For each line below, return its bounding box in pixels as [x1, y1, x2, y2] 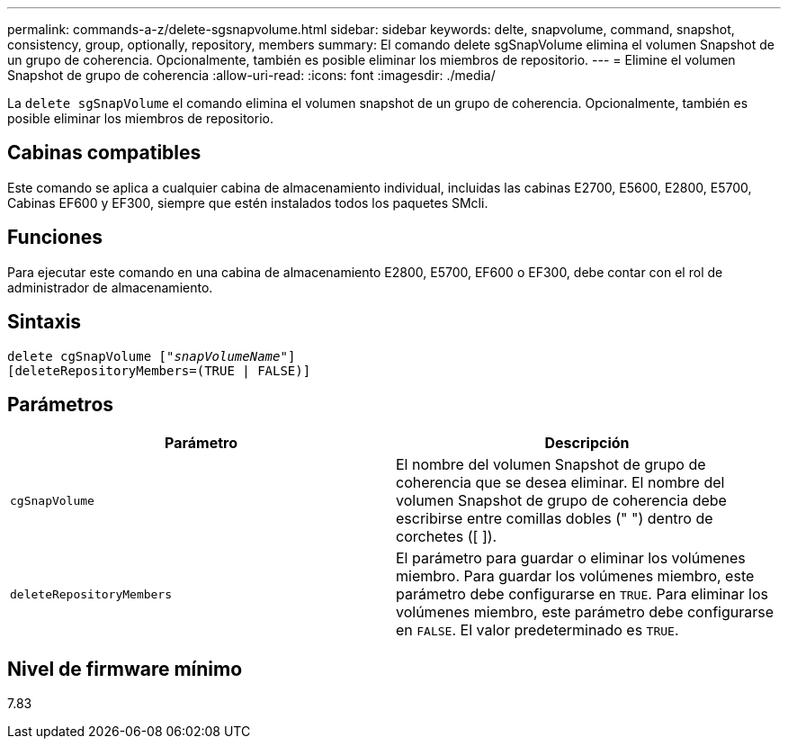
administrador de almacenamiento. [7, 279, 213, 295]
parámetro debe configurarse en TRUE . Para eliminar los [396, 585, 768, 604]
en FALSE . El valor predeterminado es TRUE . [396, 621, 679, 640]
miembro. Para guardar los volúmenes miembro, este [396, 567, 755, 586]
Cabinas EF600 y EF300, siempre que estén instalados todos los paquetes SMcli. [7, 194, 488, 211]
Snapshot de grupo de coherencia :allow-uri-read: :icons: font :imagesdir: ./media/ [7, 67, 496, 83]
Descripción [544, 434, 630, 453]
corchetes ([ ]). [396, 527, 497, 546]
